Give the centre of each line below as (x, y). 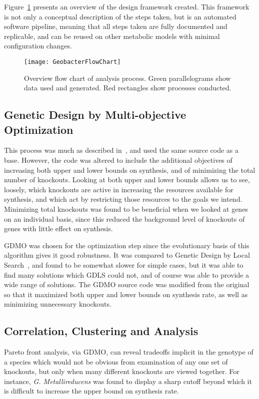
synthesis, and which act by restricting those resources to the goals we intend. (123, 199)
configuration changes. (38, 46)
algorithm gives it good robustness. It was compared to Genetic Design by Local (127, 255)
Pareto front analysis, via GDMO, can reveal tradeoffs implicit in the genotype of (129, 352)
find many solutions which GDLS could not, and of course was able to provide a (127, 274)
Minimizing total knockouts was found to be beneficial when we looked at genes (126, 208)
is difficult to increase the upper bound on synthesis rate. (91, 391)
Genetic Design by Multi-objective (95, 115)
